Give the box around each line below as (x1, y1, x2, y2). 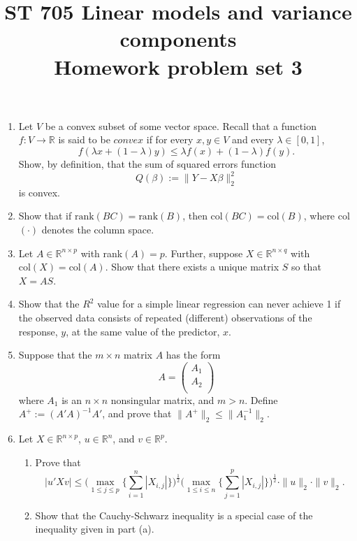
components (119, 24, 237, 53)
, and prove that (102, 406, 172, 421)
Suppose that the (18, 347, 92, 362)
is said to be (58, 132, 110, 147)
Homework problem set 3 (54, 52, 303, 80)
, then (182, 208, 207, 223)
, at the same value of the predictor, (66, 324, 220, 338)
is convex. (18, 185, 60, 199)
